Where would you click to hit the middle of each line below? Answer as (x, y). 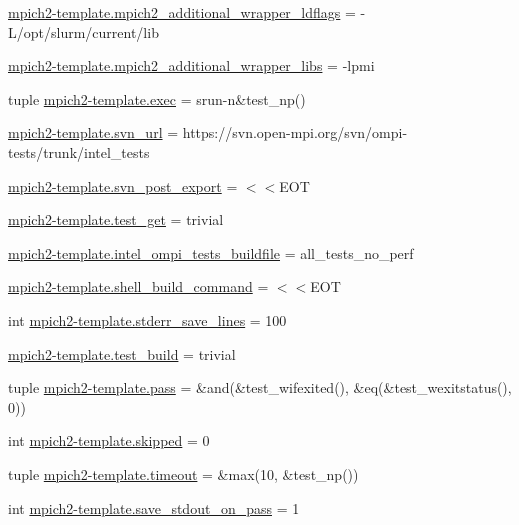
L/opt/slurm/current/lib (83, 31)
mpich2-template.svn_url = (93, 132)
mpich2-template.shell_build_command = (138, 286)
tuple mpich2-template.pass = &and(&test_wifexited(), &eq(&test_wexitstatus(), (260, 387)
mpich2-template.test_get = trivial (116, 219)
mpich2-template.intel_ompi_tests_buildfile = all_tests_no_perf (211, 252)
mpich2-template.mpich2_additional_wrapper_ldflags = (182, 12)
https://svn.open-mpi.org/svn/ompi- (295, 132)
